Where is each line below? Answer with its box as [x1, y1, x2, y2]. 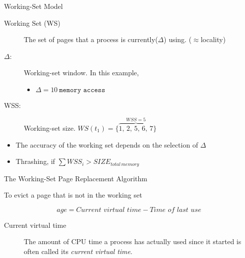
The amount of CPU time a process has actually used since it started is [24, 236, 242, 247]
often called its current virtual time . [24, 246, 132, 257]
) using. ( [164, 34, 192, 45]
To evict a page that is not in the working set [4, 190, 142, 200]
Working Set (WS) [4, 17, 61, 28]
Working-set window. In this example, [24, 67, 139, 78]
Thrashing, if [15, 156, 55, 166]
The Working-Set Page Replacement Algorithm [4, 173, 148, 183]
